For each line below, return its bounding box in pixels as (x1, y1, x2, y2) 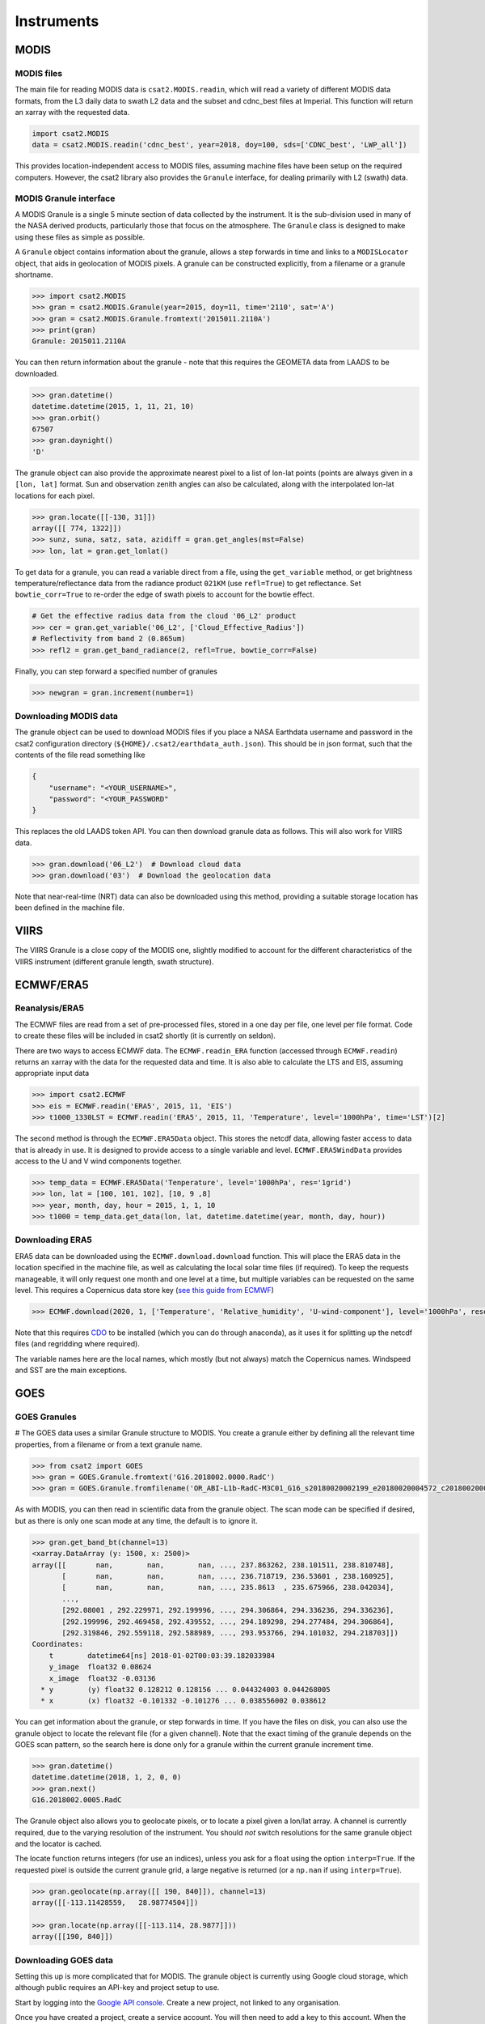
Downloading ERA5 (15, 1235, 93, 1246)
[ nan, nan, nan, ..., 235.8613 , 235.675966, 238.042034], (61, 1583, 395, 1592)
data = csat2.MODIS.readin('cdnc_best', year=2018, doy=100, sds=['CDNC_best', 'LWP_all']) (32, 140, 407, 150)
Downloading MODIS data (15, 710, 119, 721)
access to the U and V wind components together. (15, 1156, 182, 1166)
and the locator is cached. (15, 1839, 103, 1848)
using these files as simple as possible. (15, 232, 145, 242)
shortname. (15, 270, 53, 279)
